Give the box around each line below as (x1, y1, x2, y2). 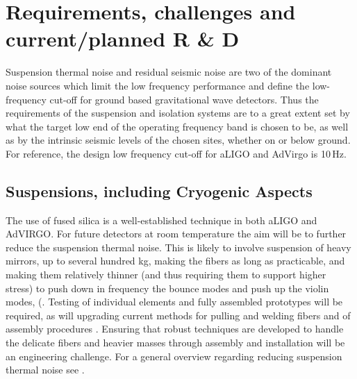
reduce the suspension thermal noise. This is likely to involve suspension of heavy (6, 239, 351, 254)
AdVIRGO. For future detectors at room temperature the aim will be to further (6, 226, 347, 241)
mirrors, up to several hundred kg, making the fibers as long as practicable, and (6, 253, 345, 268)
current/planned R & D (6, 24, 240, 53)
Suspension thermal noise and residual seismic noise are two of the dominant (6, 65, 332, 79)
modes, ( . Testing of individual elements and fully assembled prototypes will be (6, 294, 343, 309)
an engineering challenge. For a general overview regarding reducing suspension (6, 348, 342, 363)
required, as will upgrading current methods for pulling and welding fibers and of (6, 308, 351, 322)
